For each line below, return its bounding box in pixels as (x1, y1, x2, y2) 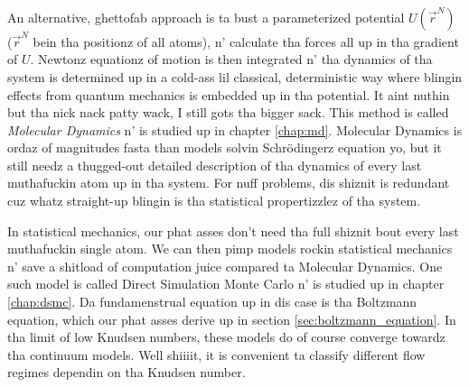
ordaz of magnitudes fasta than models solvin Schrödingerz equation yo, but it (7, 138, 442, 157)
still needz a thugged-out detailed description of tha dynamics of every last (7, 155, 422, 174)
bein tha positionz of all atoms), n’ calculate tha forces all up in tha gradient (33, 32, 459, 51)
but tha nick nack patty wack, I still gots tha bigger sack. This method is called (7, 103, 449, 122)
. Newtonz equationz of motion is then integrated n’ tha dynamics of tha (30, 50, 433, 69)
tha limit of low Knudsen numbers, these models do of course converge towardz (7, 327, 446, 346)
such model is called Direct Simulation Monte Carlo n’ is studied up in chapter (7, 274, 445, 293)
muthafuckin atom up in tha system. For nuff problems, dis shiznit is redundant (7, 173, 450, 192)
